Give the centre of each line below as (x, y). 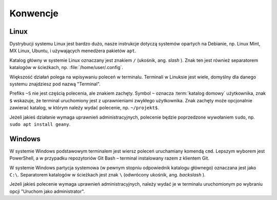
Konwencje (34, 13)
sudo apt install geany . (40, 124)
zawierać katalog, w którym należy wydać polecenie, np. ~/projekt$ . (84, 108)
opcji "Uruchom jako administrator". (47, 191)
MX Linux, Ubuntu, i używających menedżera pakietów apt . (73, 51)
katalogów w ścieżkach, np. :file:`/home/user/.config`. (66, 68)
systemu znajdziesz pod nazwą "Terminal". (55, 84)
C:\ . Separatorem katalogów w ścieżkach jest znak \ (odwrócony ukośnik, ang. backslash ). (107, 175)
